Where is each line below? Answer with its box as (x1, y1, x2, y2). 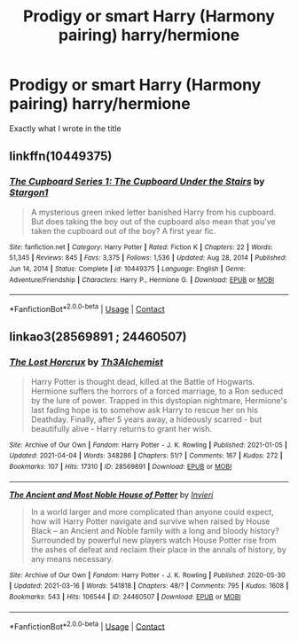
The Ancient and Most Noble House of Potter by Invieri (9, 489, 214, 500)
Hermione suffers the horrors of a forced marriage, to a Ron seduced (30, 386, 284, 396)
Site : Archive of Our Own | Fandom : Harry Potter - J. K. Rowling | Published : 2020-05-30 (9, 570, 286, 580)
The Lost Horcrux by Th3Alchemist (9, 356, 164, 369)
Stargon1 (9, 186, 49, 199)
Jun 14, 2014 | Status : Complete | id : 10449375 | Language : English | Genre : (9, 264, 247, 273)
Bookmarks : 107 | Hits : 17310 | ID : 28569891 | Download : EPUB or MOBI (9, 462, 232, 471)
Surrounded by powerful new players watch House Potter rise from (30, 535, 277, 545)
